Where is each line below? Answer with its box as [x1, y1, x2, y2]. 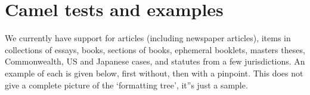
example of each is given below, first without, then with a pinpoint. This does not [5, 66, 303, 79]
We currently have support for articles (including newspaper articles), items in [5, 32, 291, 44]
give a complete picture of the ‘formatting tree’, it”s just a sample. [5, 78, 248, 91]
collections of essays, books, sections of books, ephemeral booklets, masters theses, [5, 43, 305, 56]
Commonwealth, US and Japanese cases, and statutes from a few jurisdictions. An [5, 55, 305, 68]
